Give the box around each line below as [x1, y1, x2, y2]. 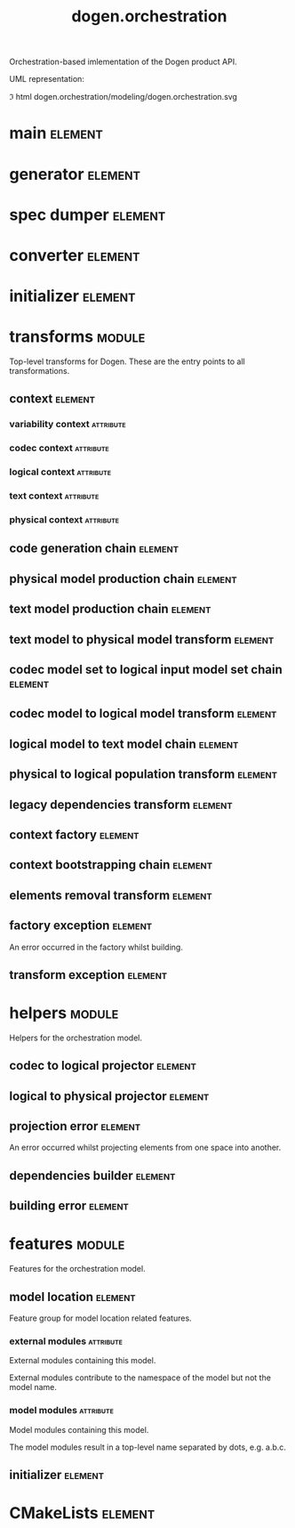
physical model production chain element [9, 571, 237, 586]
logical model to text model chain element [9, 736, 239, 751]
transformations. [9, 366, 70, 376]
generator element [9, 164, 140, 184]
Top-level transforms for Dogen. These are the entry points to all [9, 356, 246, 367]
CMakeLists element [9, 1503, 155, 1524]
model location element [9, 1289, 136, 1305]
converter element [9, 245, 140, 265]
